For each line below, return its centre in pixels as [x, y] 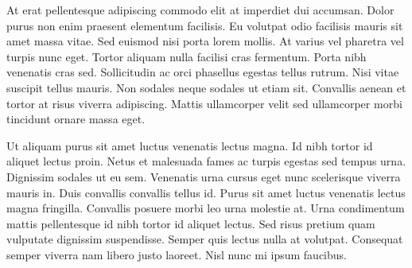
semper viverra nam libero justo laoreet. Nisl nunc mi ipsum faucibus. [177, 254]
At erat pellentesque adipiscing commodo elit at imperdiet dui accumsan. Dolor [200, 10]
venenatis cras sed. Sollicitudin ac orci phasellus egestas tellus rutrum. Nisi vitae [203, 72]
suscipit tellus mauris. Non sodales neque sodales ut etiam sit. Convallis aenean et [206, 87]
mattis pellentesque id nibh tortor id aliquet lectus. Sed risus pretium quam [191, 223]
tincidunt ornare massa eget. [76, 119]
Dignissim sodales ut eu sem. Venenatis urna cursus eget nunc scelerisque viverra [204, 176]
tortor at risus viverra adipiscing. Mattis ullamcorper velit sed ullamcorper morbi [204, 103]
